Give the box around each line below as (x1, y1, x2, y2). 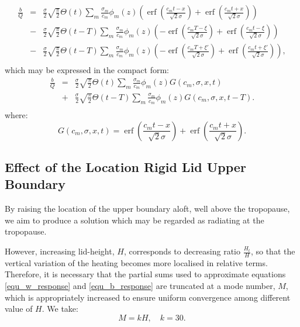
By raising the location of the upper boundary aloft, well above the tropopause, (5, 202, 290, 215)
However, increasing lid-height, (5, 245, 115, 257)
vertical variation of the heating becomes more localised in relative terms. (5, 256, 268, 269)
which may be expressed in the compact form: (5, 64, 169, 76)
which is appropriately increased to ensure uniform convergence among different (5, 291, 291, 303)
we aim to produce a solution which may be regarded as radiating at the (5, 214, 264, 226)
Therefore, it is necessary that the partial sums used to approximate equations (5, 268, 286, 280)
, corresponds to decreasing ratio (123, 245, 241, 257)
